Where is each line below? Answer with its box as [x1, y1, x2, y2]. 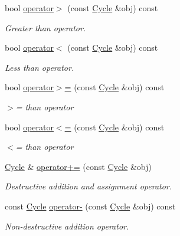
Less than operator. [5, 61, 74, 73]
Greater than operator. [5, 21, 86, 34]
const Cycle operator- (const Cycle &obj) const [5, 199, 176, 212]
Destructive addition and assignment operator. [5, 180, 172, 192]
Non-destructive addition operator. [5, 219, 129, 232]
